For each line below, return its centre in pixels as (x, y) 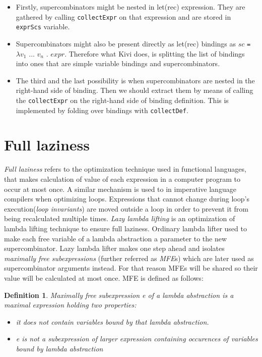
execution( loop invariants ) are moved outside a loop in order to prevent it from (126, 208)
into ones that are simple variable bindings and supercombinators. (118, 63)
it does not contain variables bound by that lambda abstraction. (112, 321)
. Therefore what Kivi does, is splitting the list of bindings (155, 53)
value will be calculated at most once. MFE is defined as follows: (104, 277)
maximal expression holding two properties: (70, 305)
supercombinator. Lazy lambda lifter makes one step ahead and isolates (114, 248)
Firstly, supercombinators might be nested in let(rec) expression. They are (130, 7)
